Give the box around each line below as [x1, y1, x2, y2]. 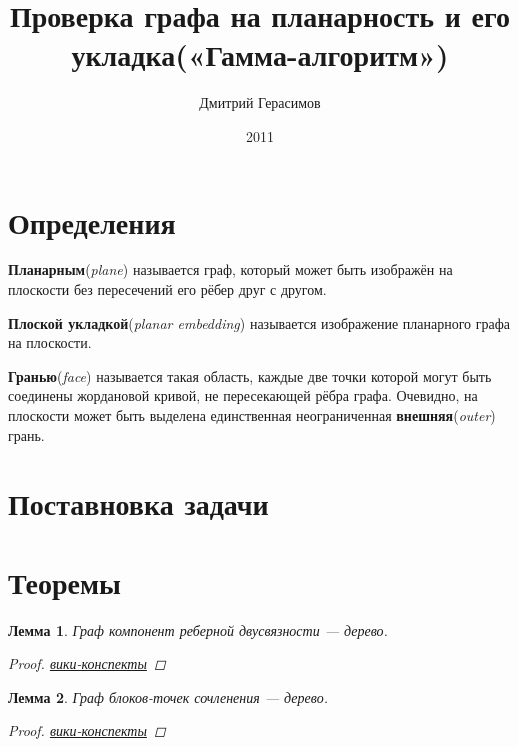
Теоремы [8, 561, 121, 602]
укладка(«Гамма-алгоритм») [71, 34, 449, 75]
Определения [8, 201, 176, 242]
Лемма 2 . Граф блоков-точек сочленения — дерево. [8, 686, 328, 707]
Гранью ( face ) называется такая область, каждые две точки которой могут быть [8, 365, 492, 386]
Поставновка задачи [8, 483, 269, 524]
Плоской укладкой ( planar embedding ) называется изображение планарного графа [8, 312, 511, 333]
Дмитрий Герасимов [199, 92, 321, 113]
